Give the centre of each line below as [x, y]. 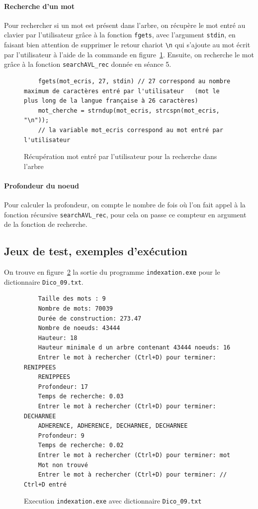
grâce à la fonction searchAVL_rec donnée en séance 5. [88, 64]
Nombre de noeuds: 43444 [79, 328]
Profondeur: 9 [61, 435]
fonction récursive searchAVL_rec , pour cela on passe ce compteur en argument [125, 214]
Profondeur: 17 [63, 387]
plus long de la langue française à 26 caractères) [111, 101]
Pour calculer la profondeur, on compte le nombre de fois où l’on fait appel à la [125, 205]
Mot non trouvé [63, 465]
